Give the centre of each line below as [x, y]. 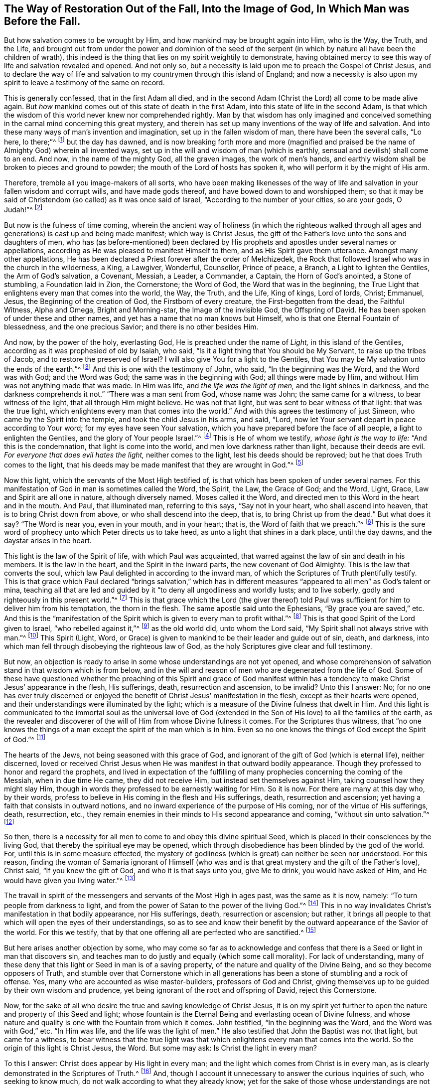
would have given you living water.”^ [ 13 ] [70, 879]
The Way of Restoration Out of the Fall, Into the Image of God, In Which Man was [207, 9]
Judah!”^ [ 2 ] [23, 209]
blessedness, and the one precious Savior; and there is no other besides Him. [131, 326]
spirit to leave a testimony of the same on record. [84, 83]
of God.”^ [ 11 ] [25, 738]
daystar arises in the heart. [48, 541]
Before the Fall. [42, 21]
